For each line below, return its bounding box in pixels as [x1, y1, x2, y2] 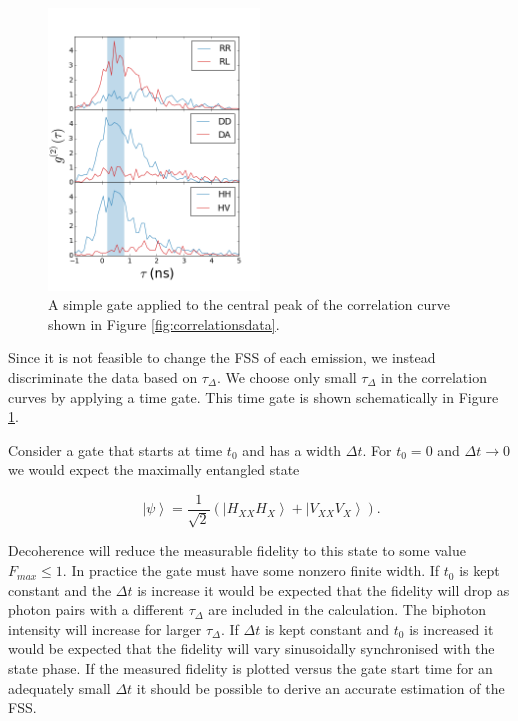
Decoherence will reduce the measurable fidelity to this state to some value [8, 540, 466, 561]
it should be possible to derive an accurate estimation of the [136, 677, 505, 698]
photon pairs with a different [8, 599, 184, 620]
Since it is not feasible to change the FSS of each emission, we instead [8, 347, 436, 368]
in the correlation [381, 367, 487, 388]
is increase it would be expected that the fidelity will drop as [137, 579, 510, 600]
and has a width [242, 439, 342, 460]
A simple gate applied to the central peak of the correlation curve [48, 294, 450, 315]
